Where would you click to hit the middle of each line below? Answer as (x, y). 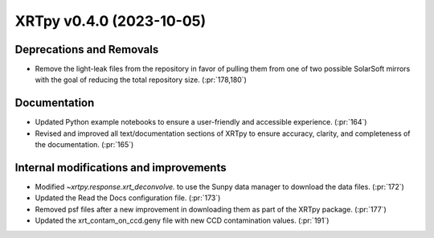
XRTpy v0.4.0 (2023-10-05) (111, 21)
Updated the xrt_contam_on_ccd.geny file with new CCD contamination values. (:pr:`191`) (182, 220)
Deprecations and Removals (87, 49)
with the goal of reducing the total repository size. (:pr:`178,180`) (141, 80)
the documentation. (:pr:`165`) (84, 145)
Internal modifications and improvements (121, 168)
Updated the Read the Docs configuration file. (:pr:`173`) (128, 198)
